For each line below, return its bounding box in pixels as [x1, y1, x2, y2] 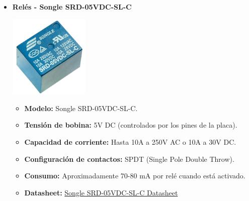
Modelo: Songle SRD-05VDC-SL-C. [24, 103, 138, 113]
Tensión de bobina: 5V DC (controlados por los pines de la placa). [24, 120, 237, 130]
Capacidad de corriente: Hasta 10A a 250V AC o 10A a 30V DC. [24, 136, 236, 147]
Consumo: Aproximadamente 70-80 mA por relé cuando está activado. [24, 170, 245, 181]
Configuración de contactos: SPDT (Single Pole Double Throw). [24, 153, 234, 164]
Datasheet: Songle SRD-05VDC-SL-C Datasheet [24, 187, 178, 197]
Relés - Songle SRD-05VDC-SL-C [12, 2, 132, 12]
